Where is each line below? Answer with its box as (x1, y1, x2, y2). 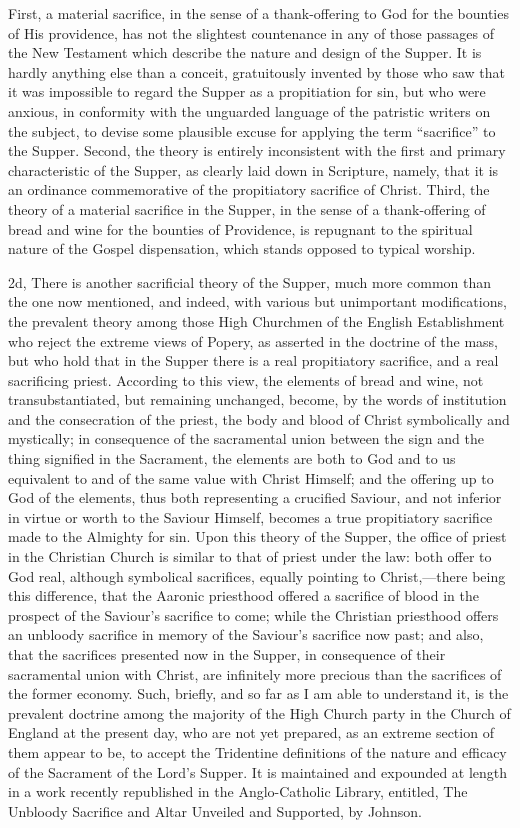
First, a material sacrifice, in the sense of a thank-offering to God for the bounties (8, 3, 509, 23)
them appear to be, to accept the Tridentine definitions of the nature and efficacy (8, 741, 507, 762)
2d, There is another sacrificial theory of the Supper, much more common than (8, 271, 491, 292)
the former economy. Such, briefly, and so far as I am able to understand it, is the (8, 683, 509, 704)
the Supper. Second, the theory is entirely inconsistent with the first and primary (8, 140, 506, 161)
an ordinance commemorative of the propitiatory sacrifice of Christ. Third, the (8, 179, 490, 200)
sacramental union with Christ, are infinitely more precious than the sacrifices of (8, 663, 502, 684)
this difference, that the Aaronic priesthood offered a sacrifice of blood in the (8, 585, 479, 606)
